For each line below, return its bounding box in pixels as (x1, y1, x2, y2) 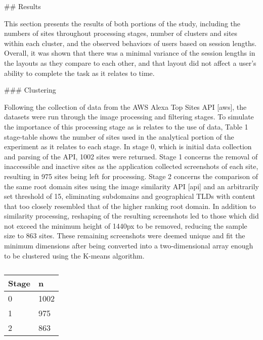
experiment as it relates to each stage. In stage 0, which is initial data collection (4, 141, 252, 152)
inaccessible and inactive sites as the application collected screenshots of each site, (4, 161, 258, 172)
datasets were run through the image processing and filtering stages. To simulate (4, 111, 254, 122)
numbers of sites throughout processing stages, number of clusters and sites (4, 28, 238, 38)
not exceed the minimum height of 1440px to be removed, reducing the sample (4, 220, 247, 231)
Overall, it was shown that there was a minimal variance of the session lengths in (4, 48, 255, 58)
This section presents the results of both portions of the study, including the (4, 18, 241, 28)
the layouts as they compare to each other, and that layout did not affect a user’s (4, 57, 256, 68)
